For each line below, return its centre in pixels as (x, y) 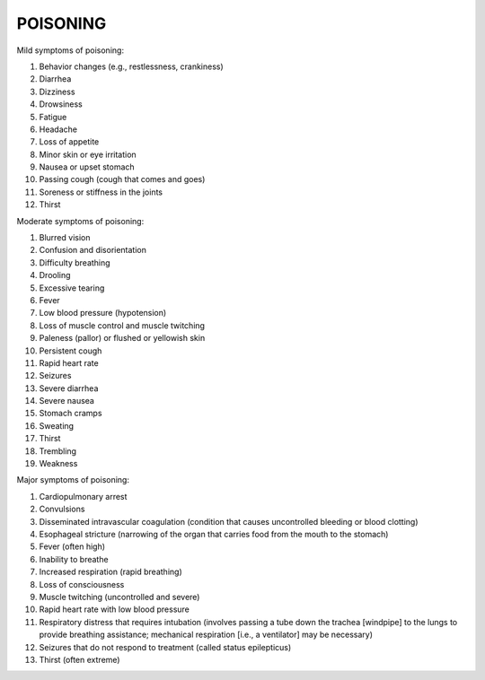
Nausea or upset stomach (87, 167)
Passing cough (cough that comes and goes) (122, 179)
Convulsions (62, 509)
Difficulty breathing (75, 262)
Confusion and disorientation (93, 250)
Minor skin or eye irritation (88, 154)
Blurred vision (65, 238)
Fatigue (53, 117)
